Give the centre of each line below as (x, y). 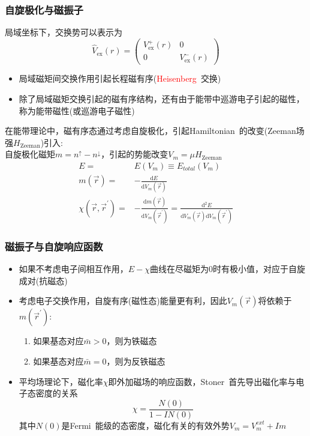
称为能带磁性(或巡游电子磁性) (77, 110)
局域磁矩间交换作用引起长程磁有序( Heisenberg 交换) (120, 78)
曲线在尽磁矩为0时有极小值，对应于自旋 (228, 269)
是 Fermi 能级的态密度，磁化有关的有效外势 (145, 425)
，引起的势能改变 (135, 154)
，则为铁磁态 (132, 341)
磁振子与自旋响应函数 (54, 246)
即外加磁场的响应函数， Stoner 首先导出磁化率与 (202, 381)
